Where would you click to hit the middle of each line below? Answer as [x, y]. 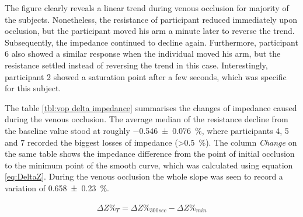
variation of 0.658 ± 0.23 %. [57, 187]
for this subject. [33, 88]
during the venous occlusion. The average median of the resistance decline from [147, 119]
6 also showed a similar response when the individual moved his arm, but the [143, 54]
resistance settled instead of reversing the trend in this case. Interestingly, [136, 65]
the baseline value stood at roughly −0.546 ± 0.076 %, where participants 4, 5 [147, 130]
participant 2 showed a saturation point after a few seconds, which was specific [146, 76]
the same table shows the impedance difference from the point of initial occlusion [150, 154]
